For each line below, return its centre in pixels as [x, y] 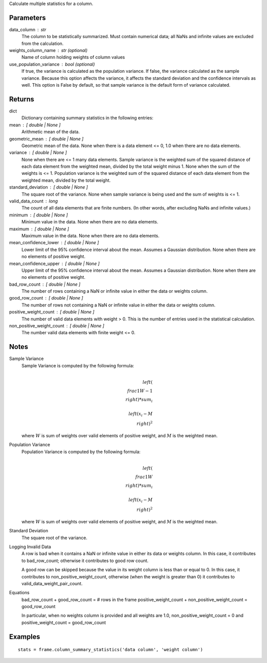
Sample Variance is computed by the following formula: [78, 365]
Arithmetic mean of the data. [51, 132]
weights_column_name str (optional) [48, 51]
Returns [22, 99]
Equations [19, 593]
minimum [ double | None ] [39, 215]
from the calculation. [43, 43]
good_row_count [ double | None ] [46, 298]
